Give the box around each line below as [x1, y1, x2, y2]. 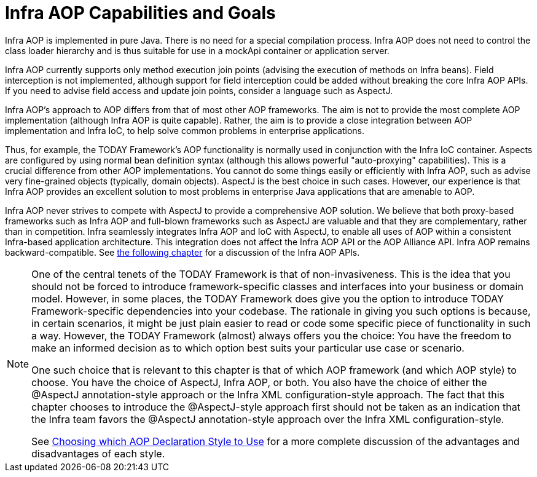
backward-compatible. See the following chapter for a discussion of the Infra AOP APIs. [5, 246, 360, 258]
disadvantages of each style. [31, 447, 165, 460]
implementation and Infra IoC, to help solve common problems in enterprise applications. [5, 125, 364, 136]
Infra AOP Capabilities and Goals [5, 2, 276, 23]
